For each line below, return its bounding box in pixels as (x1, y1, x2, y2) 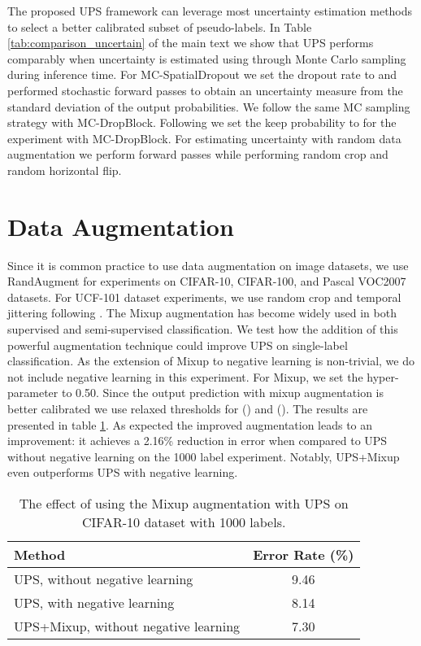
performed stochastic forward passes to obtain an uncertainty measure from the (7, 81, 403, 98)
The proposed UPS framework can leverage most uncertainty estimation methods (7, 2, 413, 19)
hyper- (367, 368, 399, 385)
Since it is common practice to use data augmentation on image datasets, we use (7, 256, 409, 273)
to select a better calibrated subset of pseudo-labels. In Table (7, 18, 312, 35)
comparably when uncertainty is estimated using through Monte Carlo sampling (7, 50, 406, 67)
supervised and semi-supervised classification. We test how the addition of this (7, 321, 398, 338)
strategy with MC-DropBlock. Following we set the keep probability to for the (7, 114, 397, 131)
